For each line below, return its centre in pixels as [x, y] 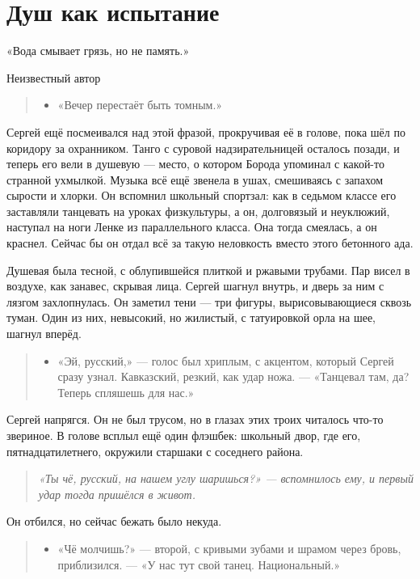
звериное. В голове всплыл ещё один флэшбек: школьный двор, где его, [184, 435]
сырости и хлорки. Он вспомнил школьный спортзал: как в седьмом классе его [202, 195]
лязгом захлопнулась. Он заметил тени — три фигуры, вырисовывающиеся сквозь [209, 301]
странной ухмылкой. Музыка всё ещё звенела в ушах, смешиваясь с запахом [195, 179]
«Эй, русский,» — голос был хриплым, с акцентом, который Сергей [226, 360]
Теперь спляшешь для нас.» [126, 392]
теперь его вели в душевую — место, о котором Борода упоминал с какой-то [195, 164]
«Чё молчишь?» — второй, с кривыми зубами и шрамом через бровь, [229, 548]
